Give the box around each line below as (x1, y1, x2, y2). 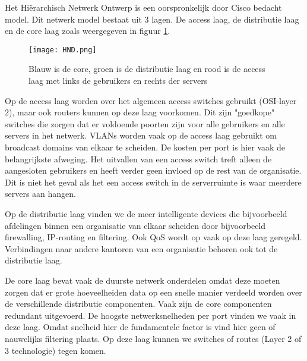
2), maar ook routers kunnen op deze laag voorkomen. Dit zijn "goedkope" (5, 106, 275, 118)
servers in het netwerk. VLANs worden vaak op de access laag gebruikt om (5, 129, 277, 142)
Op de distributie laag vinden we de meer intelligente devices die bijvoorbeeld (5, 207, 287, 219)
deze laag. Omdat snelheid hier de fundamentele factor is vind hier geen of (5, 321, 276, 333)
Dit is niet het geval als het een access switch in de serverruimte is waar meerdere (5, 175, 302, 188)
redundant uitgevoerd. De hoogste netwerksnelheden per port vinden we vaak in (5, 309, 296, 321)
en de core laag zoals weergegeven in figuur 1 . (5, 24, 170, 37)
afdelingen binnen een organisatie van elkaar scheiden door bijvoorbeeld (5, 219, 266, 231)
